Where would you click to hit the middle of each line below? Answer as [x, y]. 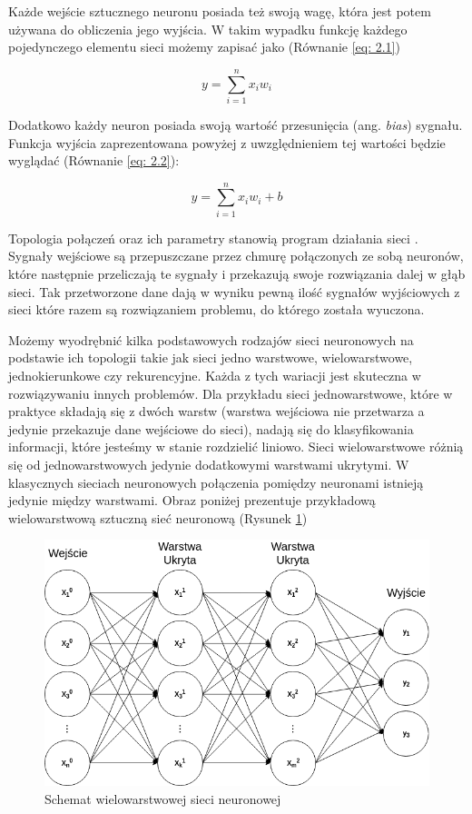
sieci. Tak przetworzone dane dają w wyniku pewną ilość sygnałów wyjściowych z [234, 291]
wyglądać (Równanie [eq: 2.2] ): [94, 160]
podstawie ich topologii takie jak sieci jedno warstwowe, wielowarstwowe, [211, 357]
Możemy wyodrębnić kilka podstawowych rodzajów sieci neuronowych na [211, 339]
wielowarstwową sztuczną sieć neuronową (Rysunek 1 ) [158, 517]
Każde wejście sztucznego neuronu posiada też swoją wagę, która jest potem [220, 11]
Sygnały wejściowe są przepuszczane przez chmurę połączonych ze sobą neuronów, [236, 256]
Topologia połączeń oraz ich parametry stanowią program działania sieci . [213, 238]
